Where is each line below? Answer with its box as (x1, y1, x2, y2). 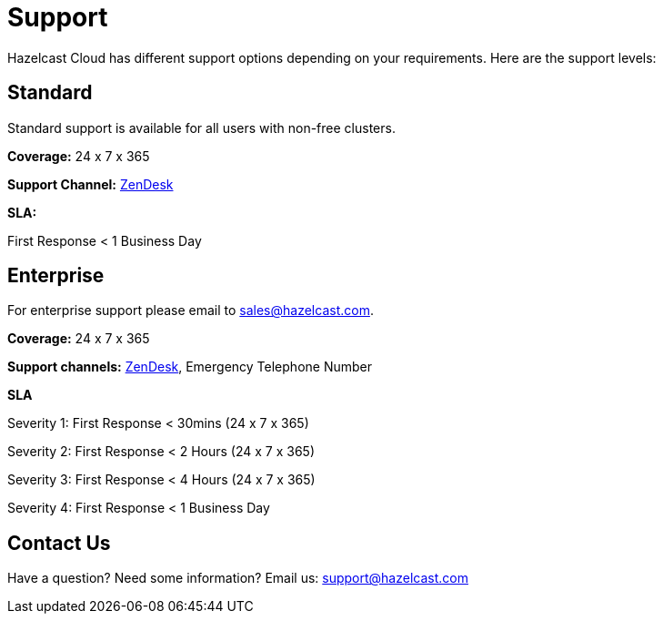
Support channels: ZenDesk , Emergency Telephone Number (7, 359, 372, 375)
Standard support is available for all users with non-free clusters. (7, 119, 396, 136)
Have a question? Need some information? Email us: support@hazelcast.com (7, 570, 468, 586)
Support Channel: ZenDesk (7, 176, 174, 192)
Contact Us (7, 531, 111, 555)
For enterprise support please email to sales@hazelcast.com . (7, 302, 374, 319)
